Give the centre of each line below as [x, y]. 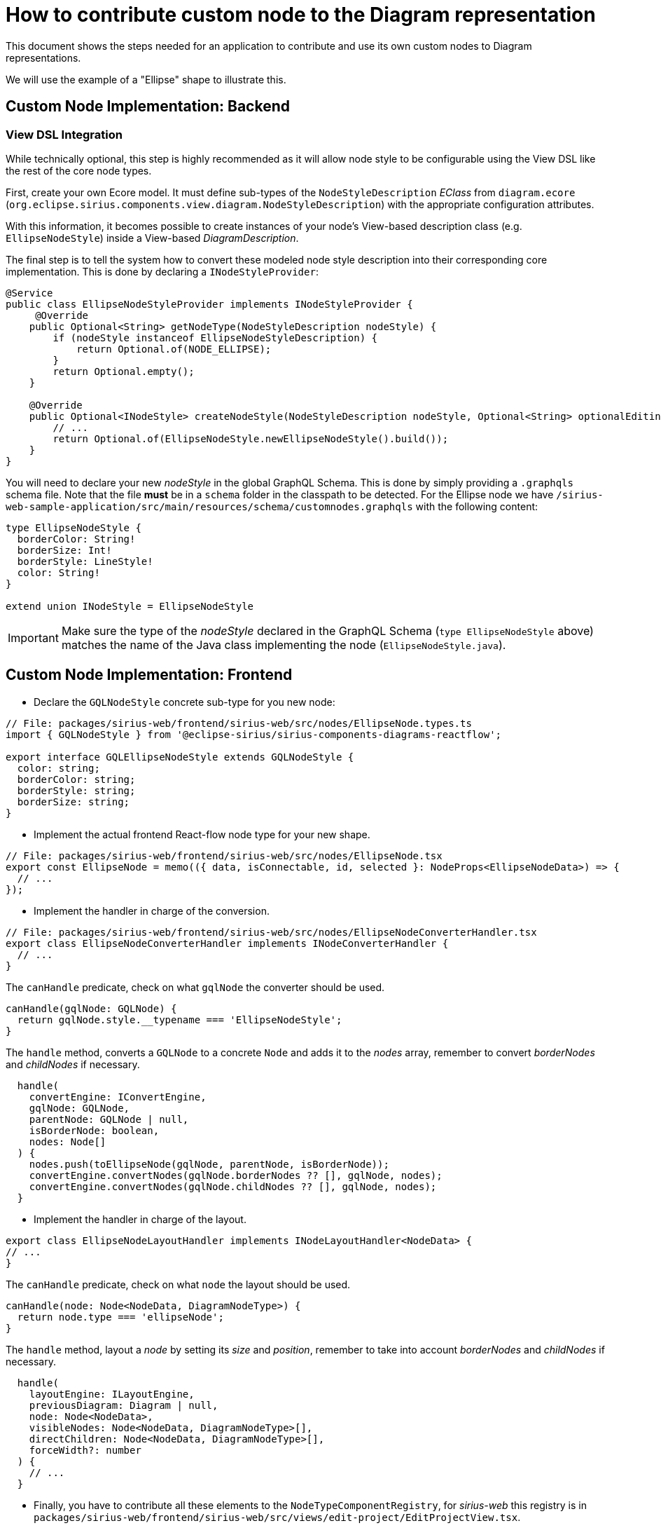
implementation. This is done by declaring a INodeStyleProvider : [162, 271]
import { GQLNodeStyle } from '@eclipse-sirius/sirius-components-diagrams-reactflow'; [254, 734]
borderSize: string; [74, 801]
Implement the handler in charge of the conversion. [152, 910]
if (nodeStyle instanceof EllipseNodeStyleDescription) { [215, 337]
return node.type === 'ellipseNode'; [120, 1317]
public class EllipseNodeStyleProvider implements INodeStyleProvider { [209, 304]
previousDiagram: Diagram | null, [124, 1405]
